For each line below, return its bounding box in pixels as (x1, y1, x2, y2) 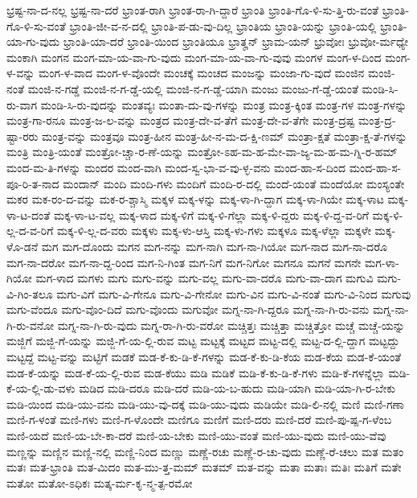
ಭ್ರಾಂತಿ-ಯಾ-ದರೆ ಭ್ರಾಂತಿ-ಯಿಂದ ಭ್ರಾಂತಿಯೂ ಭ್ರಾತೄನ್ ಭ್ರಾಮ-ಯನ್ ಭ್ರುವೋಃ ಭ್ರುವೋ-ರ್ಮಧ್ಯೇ (63, 33, 408, 50)
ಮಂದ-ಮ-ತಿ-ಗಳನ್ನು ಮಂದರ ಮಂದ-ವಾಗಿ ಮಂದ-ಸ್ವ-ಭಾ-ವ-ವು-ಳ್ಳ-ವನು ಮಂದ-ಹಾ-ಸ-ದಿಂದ (6, 158, 346, 175)
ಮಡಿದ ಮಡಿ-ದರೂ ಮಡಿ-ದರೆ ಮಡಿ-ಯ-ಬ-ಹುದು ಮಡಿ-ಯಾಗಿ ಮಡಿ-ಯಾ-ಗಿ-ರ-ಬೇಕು (79, 380, 395, 397)
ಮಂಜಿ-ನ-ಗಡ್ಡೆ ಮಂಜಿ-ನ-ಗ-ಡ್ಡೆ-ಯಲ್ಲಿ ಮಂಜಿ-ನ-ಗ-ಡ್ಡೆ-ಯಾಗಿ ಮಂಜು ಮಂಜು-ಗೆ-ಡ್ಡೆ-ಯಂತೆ (27, 80, 358, 97)
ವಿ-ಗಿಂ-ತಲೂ (6, 285, 53, 302)
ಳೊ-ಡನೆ (6, 237, 39, 254)
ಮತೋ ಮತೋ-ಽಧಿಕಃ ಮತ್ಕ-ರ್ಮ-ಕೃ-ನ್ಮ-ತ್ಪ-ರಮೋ (6, 474, 193, 491)
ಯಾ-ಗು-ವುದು (6, 33, 60, 50)
